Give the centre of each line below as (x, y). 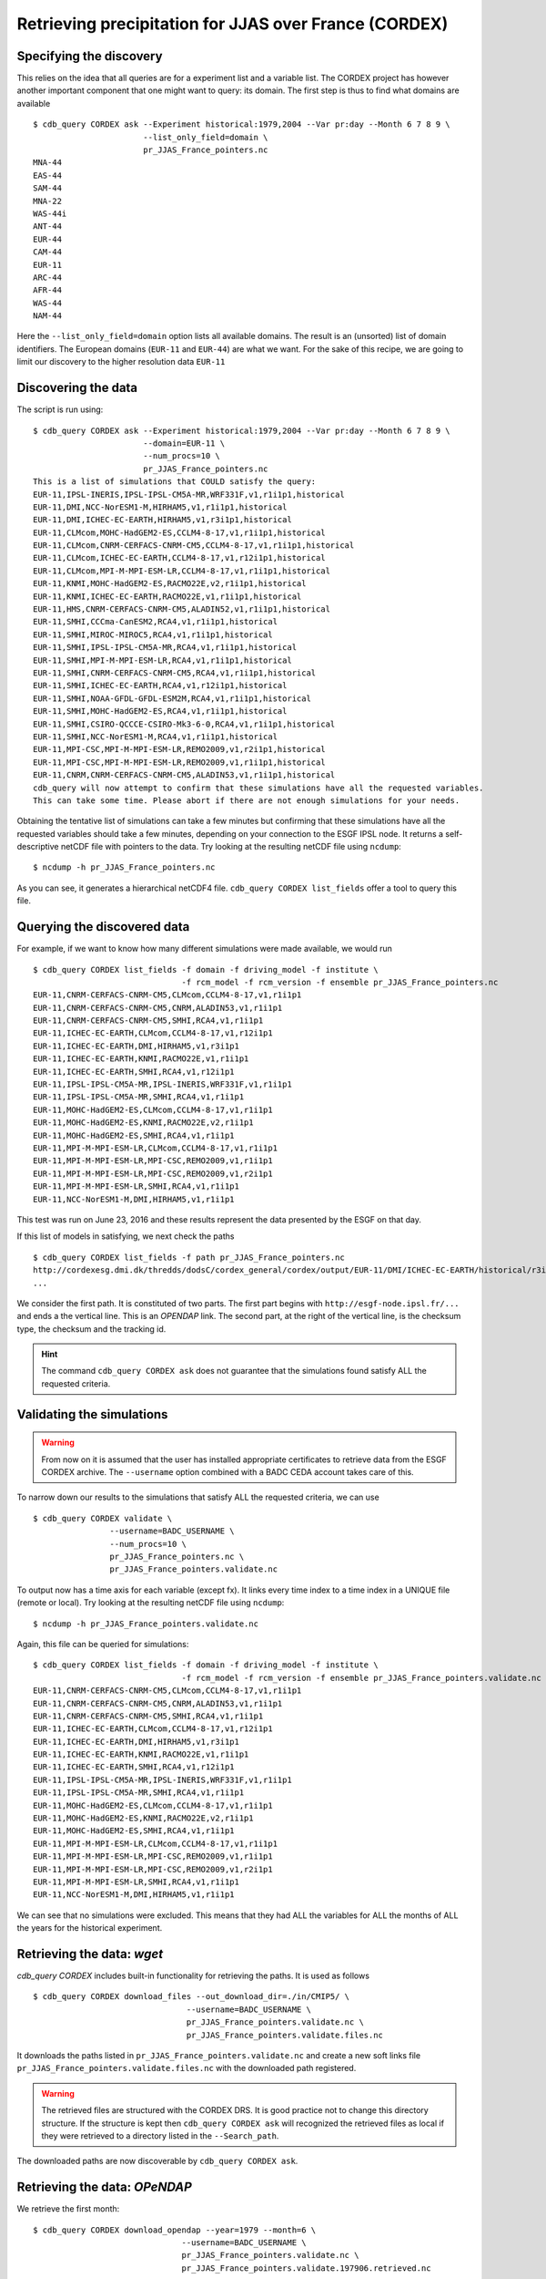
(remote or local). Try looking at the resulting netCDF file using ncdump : (151, 1603)
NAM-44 (48, 316)
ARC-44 (48, 277)
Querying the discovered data (103, 927)
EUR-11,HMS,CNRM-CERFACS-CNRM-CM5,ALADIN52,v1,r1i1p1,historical (182, 609)
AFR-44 (48, 290)
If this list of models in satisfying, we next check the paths (126, 1236)
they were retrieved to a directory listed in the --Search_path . (160, 2135)
